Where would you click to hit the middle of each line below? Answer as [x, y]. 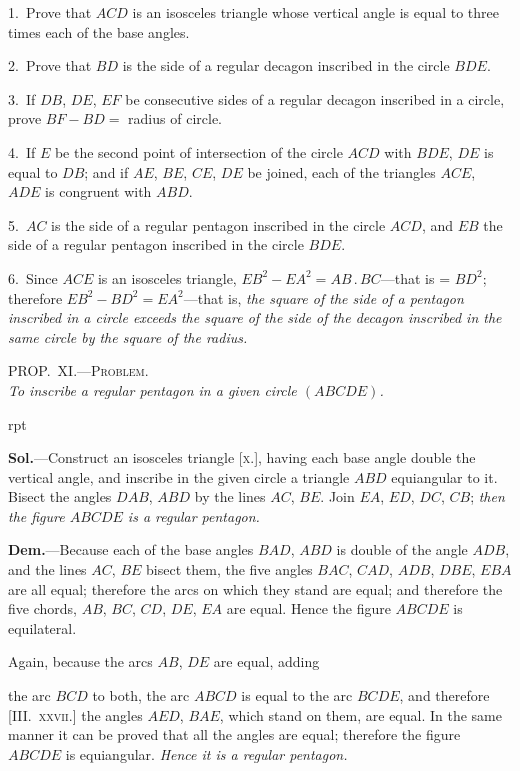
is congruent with [98, 191]
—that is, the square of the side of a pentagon [323, 297]
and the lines [47, 569]
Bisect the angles [60, 496]
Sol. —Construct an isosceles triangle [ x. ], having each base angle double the [242, 457]
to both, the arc [141, 695]
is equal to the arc [297, 695]
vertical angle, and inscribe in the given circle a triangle [179, 476]
